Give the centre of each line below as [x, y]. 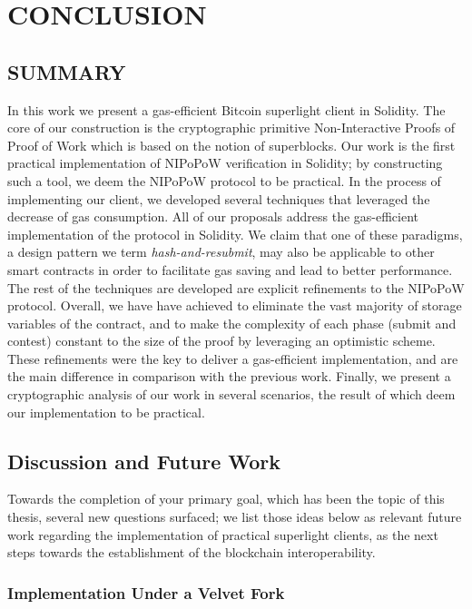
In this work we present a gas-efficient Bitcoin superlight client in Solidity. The [226, 109]
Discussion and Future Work [144, 461]
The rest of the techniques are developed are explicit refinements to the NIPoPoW [236, 287]
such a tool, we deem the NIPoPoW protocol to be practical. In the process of [224, 180]
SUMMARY [67, 71]
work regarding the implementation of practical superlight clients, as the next [223, 534]
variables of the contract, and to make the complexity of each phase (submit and [232, 323]
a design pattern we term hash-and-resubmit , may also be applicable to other [221, 252]
